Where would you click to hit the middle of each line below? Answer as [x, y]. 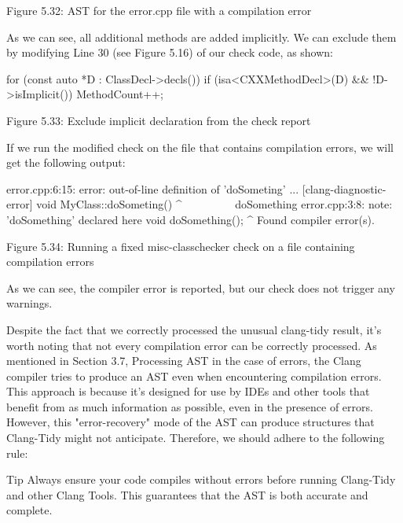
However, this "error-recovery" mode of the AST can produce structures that [191, 422]
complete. [29, 510]
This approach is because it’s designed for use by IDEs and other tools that [188, 391]
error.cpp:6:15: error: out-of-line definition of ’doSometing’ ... [153, 188]
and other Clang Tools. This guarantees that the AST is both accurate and [187, 494]
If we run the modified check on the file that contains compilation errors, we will [200, 147]
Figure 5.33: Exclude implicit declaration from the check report [159, 120]
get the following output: [66, 162]
